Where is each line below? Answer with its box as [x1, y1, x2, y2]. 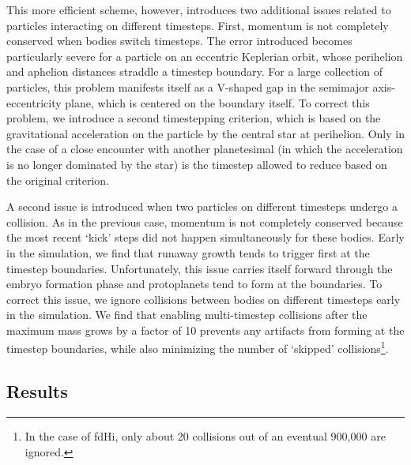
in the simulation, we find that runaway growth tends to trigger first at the [6, 244, 370, 261]
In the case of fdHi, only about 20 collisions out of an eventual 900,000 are [25, 427, 386, 444]
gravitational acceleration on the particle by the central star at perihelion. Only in [6, 125, 405, 141]
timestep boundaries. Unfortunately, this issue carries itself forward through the [6, 260, 393, 276]
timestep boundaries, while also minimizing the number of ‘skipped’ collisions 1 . [6, 338, 389, 357]
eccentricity [6, 94, 62, 111]
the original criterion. [6, 171, 110, 188]
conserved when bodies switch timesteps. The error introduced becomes [6, 32, 353, 49]
